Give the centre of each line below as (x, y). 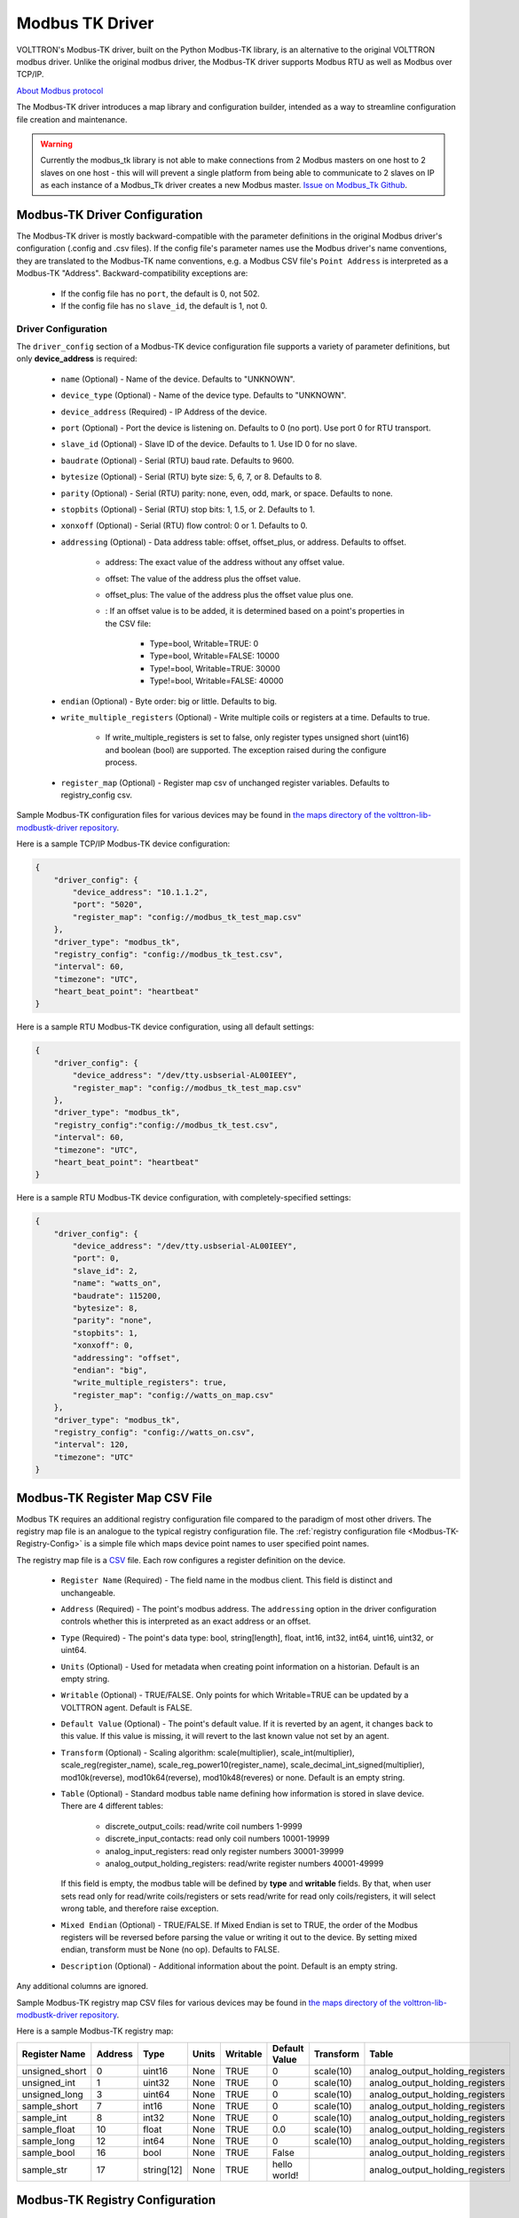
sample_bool (48, 2152)
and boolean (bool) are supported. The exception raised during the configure (246, 750)
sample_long (48, 2141)
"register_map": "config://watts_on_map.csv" (173, 1395)
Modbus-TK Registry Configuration (116, 2200)
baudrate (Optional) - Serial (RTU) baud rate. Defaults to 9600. (177, 460)
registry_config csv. (97, 795)
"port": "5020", (108, 905)
